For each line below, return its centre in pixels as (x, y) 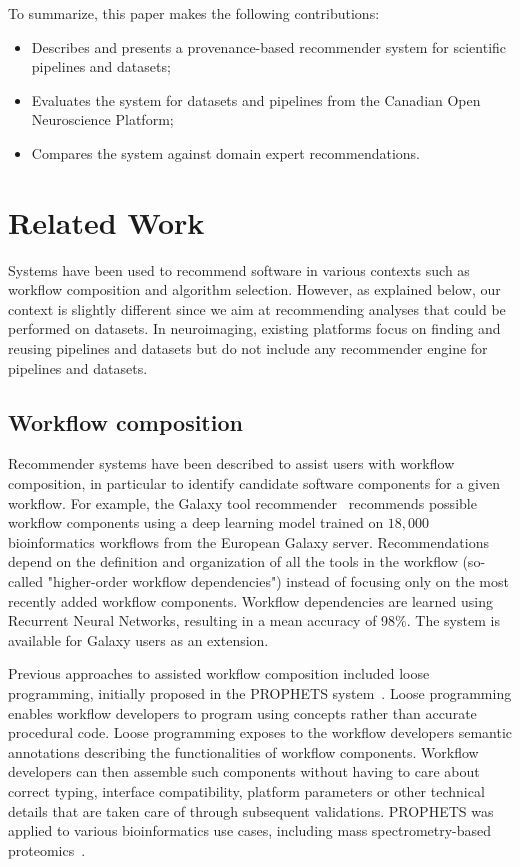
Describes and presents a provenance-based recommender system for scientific (269, 46)
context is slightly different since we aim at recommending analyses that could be (257, 308)
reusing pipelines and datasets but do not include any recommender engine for (248, 348)
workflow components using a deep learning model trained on (196, 522)
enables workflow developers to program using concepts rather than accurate (242, 712)
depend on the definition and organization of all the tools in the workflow (233, 561)
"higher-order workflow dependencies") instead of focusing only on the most (278, 581)
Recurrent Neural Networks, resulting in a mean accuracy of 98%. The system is (254, 620)
